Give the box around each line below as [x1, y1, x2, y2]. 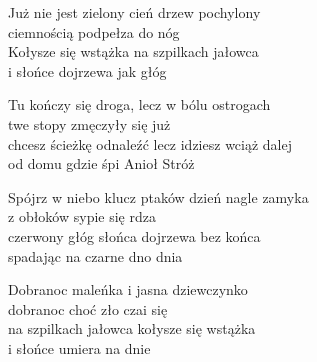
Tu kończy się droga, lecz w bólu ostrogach [8, 94, 271, 115]
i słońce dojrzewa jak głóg [8, 60, 167, 81]
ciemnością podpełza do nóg [8, 21, 180, 42]
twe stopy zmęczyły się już [8, 113, 171, 134]
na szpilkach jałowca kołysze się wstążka [8, 318, 256, 339]
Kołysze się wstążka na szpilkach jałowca [8, 41, 259, 62]
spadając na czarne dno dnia [8, 245, 183, 266]
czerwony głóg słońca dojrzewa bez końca [8, 225, 261, 246]
